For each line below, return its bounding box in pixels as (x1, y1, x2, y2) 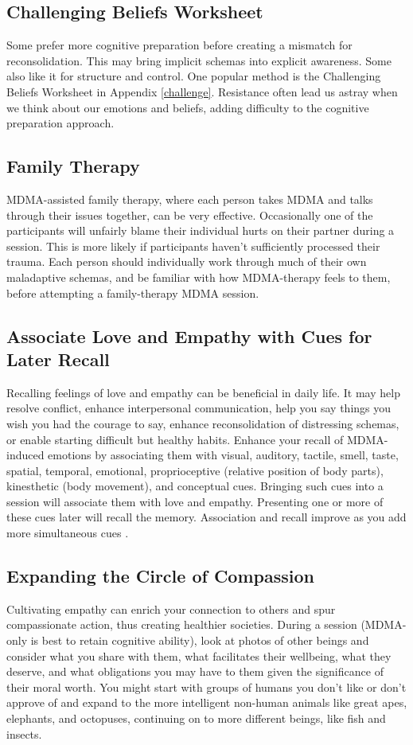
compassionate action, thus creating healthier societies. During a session (6, 616, 357, 633)
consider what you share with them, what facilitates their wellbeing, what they (6, 647, 392, 664)
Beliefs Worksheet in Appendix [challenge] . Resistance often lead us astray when (6, 83, 398, 99)
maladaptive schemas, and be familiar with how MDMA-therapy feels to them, (6, 268, 391, 285)
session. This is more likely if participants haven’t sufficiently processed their (6, 237, 380, 254)
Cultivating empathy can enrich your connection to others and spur (6, 600, 336, 617)
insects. (6, 725, 42, 742)
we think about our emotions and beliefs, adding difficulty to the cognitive (6, 99, 369, 115)
